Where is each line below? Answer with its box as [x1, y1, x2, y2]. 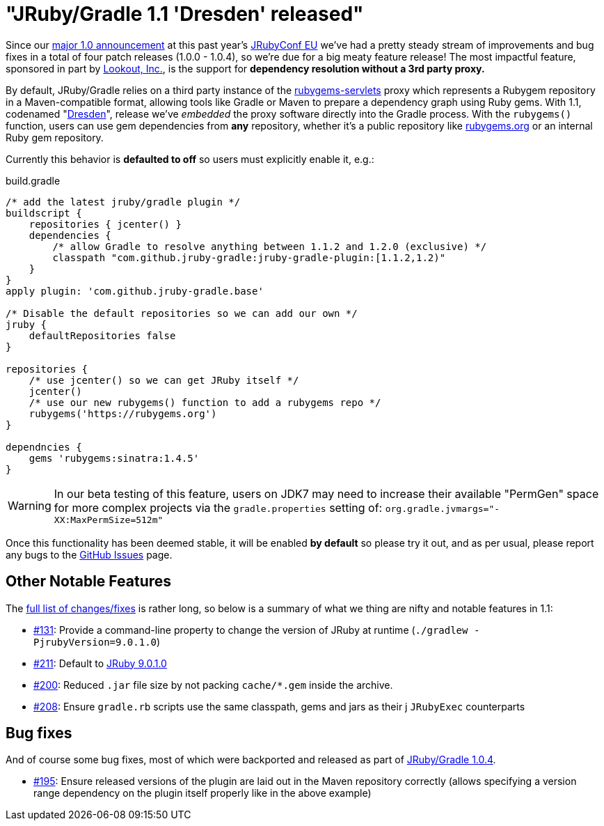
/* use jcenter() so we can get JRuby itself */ [29, 374, 299, 386]
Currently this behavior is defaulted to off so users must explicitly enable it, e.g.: [6, 153, 374, 165]
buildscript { [6, 207, 82, 219]
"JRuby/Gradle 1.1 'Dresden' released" [6, 2, 364, 26]
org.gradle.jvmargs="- [385, 503, 500, 514]
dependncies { [6, 441, 82, 453]
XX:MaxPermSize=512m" [54, 514, 164, 525]
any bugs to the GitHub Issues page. [6, 548, 173, 561]
